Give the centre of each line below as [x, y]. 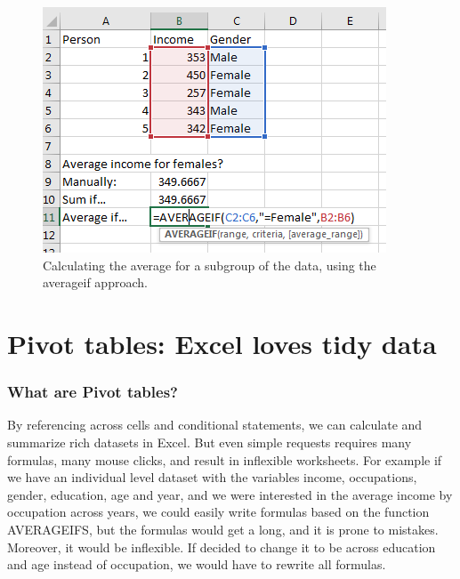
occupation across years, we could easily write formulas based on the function [218, 512]
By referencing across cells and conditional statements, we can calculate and [215, 425]
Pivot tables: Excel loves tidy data [222, 343]
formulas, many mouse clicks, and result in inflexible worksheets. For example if [225, 459]
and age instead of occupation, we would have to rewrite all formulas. [197, 564]
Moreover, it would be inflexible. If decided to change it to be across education [222, 547]
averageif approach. [95, 282]
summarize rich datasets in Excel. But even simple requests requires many [210, 442]
